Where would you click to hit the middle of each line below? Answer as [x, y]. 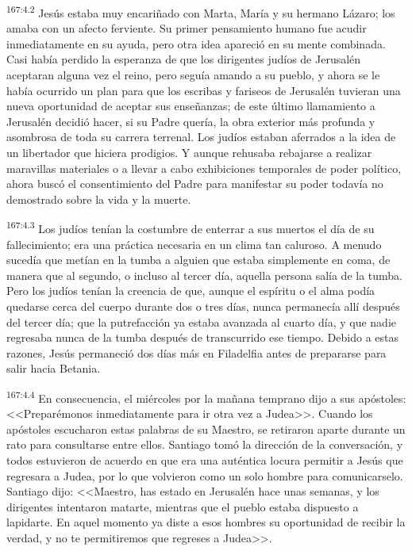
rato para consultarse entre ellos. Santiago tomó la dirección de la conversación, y [205, 444]
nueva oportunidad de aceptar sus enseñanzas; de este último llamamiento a [191, 106]
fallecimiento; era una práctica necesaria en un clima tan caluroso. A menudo [194, 244]
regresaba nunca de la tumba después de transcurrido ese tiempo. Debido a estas [203, 337]
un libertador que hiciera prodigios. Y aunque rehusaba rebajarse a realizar [189, 152]
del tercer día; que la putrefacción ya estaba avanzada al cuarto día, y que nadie [202, 321]
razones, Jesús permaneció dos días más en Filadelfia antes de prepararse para [196, 352]
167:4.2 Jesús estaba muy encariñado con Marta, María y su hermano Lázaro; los [201, 11]
